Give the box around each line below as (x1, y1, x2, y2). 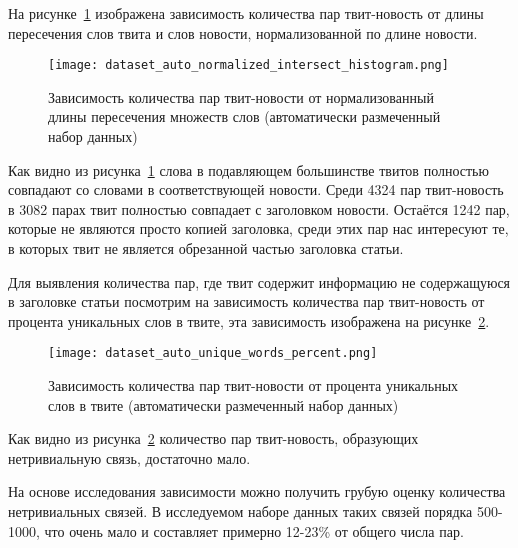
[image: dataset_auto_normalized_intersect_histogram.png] (48, 58, 449, 73)
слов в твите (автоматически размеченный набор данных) (48, 394, 399, 415)
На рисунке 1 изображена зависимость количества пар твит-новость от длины (8, 3, 484, 23)
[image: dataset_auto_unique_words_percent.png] (48, 346, 378, 361)
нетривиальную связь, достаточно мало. (8, 447, 251, 468)
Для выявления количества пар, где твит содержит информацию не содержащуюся (8, 271, 511, 292)
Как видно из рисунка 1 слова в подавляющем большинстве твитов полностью (8, 159, 489, 180)
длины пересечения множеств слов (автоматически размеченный (48, 106, 441, 127)
